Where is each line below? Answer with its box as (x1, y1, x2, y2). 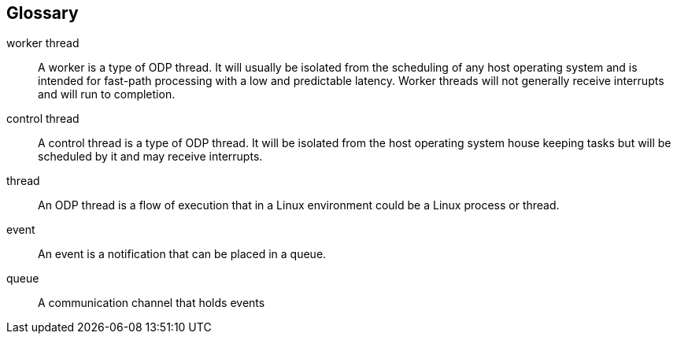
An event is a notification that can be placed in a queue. (38, 247, 327, 261)
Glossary (6, 3, 79, 23)
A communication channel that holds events (38, 296, 265, 310)
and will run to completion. (38, 87, 176, 102)
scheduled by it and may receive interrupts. (38, 150, 263, 164)
